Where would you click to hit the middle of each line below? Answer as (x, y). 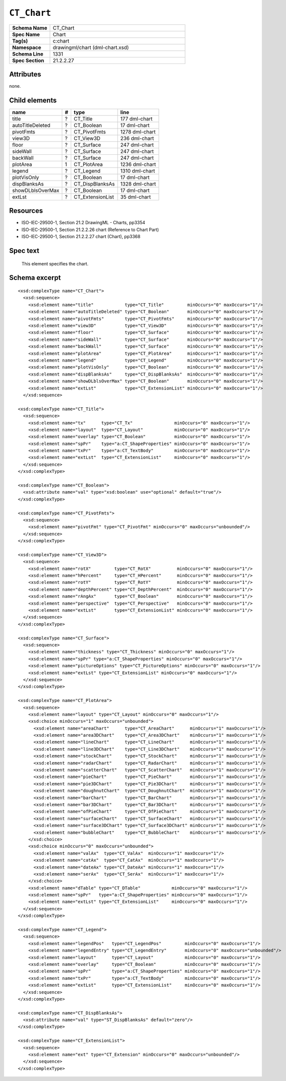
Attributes (25, 74)
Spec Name (26, 34)
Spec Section (28, 61)
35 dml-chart (136, 197)
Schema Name (30, 28)
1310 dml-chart (138, 171)
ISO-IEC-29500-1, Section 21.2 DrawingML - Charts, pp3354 (83, 223)
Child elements (33, 100)
